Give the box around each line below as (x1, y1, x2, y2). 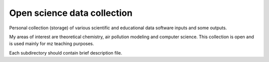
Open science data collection (9, 7, 133, 18)
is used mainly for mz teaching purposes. (9, 41, 94, 47)
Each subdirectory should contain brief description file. (9, 50, 122, 56)
